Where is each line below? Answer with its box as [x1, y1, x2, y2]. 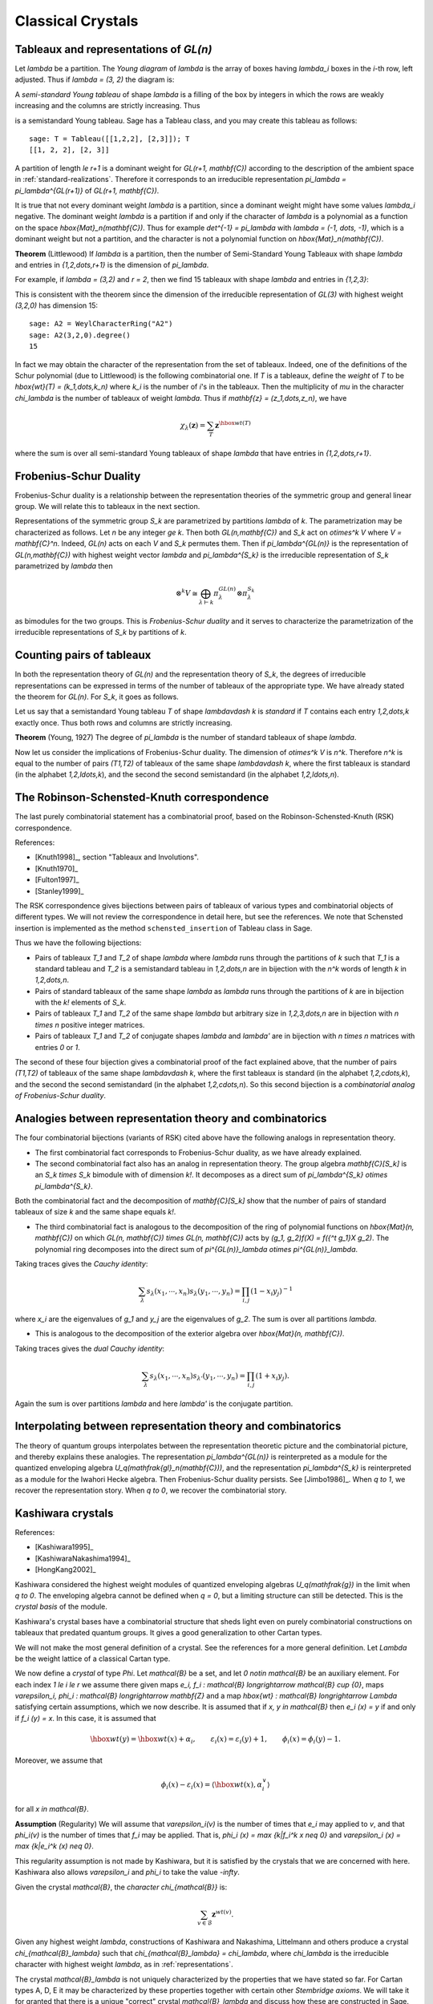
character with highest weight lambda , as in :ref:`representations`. [14, 1960, 234, 1970]
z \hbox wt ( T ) [215, 419, 252, 430]
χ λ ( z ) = [180, 421, 206, 432]
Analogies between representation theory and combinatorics [14, 1112, 327, 1125]
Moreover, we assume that [14, 1756, 103, 1765]
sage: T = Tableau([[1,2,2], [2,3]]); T [29, 135, 190, 143]
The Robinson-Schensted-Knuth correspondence [14, 790, 269, 805]
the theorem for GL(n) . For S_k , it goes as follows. [14, 692, 180, 701]
